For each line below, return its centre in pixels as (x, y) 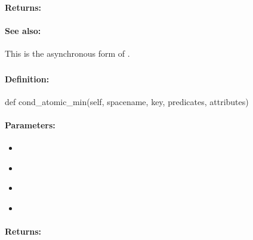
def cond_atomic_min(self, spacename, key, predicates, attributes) (127, 101)
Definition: (27, 79)
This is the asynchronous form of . (67, 53)
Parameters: (30, 124)
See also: (23, 30)
